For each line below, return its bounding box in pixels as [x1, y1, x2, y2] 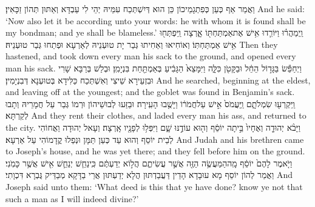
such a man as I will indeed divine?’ [5, 192, 139, 205]
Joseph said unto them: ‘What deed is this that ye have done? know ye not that [5, 180, 303, 192]
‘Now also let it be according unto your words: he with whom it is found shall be [5, 14, 306, 27]
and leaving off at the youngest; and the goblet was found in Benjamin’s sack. [5, 85, 295, 98]
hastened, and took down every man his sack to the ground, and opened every [5, 50, 296, 62]
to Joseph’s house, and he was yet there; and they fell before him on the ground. [5, 145, 305, 157]
